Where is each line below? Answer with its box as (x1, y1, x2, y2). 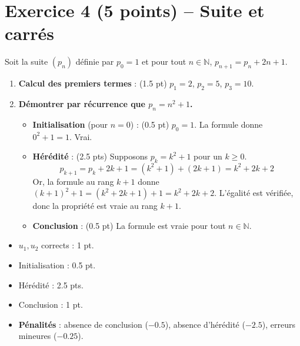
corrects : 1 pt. (41, 239, 94, 251)
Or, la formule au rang (32, 175, 114, 187)
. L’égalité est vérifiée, (214, 187, 294, 199)
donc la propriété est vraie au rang (32, 199, 158, 212)
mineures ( (18, 330, 57, 342)
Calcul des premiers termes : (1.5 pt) (18, 77, 167, 89)
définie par (75, 55, 114, 68)
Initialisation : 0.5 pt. (18, 259, 96, 271)
